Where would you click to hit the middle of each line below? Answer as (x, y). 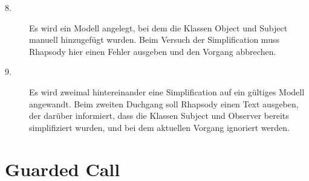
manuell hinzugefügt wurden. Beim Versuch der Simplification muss (154, 40)
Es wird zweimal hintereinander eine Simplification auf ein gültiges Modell (167, 91)
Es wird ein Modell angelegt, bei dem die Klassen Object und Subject (158, 27)
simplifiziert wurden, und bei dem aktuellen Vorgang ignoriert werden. (159, 127)
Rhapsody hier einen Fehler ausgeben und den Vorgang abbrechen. (153, 51)
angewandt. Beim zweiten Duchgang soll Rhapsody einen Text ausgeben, (164, 103)
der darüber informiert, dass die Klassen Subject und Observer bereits (159, 116)
